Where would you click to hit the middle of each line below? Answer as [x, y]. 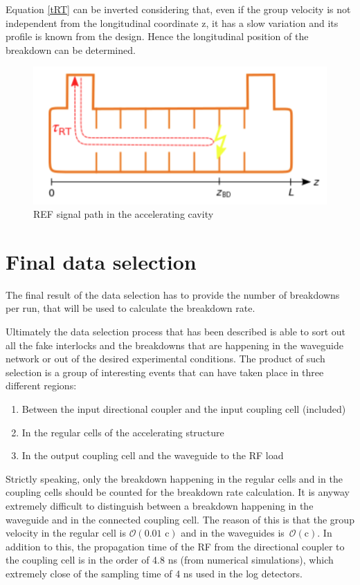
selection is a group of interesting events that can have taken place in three [165, 372]
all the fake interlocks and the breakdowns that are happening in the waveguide [174, 345]
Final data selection [101, 261]
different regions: [41, 386]
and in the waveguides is [233, 533]
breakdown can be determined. [71, 49]
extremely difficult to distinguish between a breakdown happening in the [160, 505]
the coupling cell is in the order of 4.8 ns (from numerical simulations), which [170, 560]
